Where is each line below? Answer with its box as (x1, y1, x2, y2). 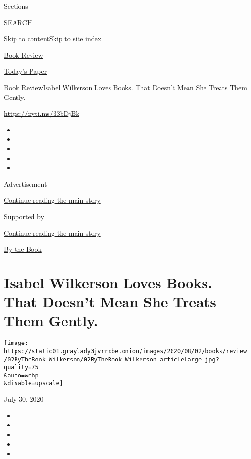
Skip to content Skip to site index (4, 33, 102, 44)
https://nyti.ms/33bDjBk (4, 108, 79, 118)
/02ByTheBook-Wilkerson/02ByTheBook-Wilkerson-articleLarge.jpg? (4, 356, 219, 363)
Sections (4, 1, 28, 11)
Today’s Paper (4, 66, 47, 76)
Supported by (4, 211, 44, 221)
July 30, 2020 (4, 394, 44, 404)
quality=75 (4, 364, 39, 371)
